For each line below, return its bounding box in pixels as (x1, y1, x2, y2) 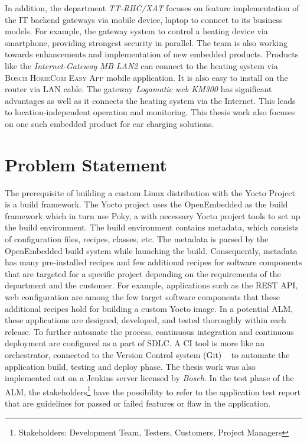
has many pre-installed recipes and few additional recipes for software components (5, 256, 302, 268)
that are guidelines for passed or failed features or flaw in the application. (5, 397, 271, 409)
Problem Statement (5, 152, 167, 176)
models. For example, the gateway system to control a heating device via (5, 25, 268, 37)
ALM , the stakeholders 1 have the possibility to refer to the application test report (5, 383, 301, 398)
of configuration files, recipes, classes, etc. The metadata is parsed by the (5, 233, 269, 245)
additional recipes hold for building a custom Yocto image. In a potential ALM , (5, 302, 293, 314)
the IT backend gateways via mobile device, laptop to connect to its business (5, 13, 283, 25)
